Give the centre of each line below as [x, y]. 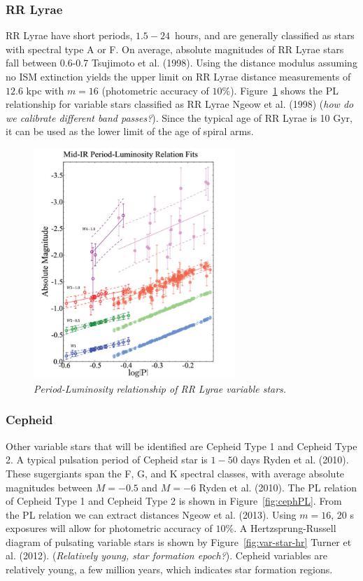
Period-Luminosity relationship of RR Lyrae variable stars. [160, 388]
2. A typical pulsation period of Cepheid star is [107, 460]
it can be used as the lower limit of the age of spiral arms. [130, 131]
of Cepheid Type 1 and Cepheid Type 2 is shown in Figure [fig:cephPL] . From [174, 501]
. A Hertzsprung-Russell [285, 528]
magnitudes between [49, 487]
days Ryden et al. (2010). [295, 460]
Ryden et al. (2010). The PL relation [278, 487]
